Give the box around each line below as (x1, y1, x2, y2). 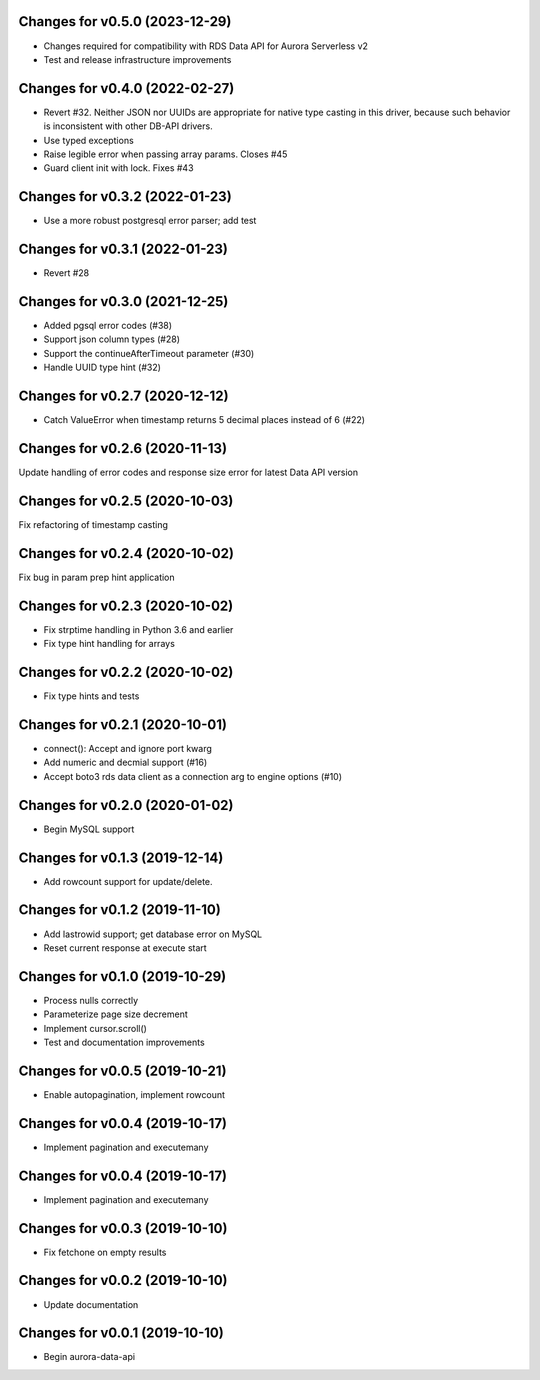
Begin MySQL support (43, 823, 135, 835)
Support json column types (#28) (43, 333, 180, 345)
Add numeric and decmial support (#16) (43, 756, 208, 769)
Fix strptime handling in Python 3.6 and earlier (43, 623, 234, 635)
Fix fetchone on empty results (43, 1246, 167, 1258)
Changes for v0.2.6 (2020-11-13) (18, 440, 228, 457)
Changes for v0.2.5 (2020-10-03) (18, 492, 234, 509)
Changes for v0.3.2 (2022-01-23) (18, 188, 232, 205)
